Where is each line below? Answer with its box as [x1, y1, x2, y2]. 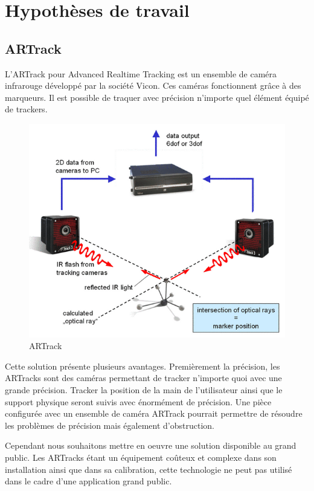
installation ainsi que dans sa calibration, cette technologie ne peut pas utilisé [5, 463, 292, 475]
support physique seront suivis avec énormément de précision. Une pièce [5, 395, 272, 408]
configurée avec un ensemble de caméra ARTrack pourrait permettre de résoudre [5, 407, 303, 420]
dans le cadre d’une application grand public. [5, 475, 172, 487]
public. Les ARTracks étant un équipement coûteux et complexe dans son [5, 451, 277, 463]
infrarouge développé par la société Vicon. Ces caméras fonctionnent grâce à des [5, 79, 301, 92]
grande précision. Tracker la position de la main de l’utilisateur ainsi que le [5, 383, 283, 396]
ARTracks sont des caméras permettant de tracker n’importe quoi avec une [5, 371, 282, 384]
